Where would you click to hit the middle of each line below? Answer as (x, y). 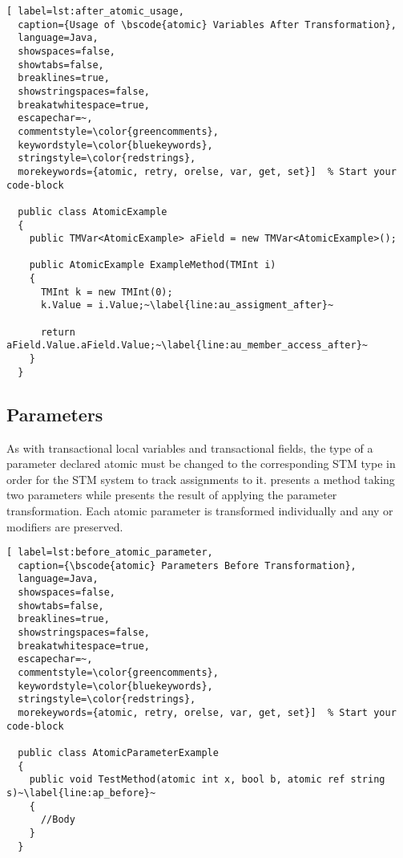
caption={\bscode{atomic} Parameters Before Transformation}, (187, 565)
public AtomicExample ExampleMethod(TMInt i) (153, 265)
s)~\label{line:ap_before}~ (81, 793)
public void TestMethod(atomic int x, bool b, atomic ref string (207, 780)
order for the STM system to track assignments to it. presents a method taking (201, 479)
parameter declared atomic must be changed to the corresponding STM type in (201, 464)
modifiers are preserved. (65, 526)
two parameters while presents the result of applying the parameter (172, 495)
